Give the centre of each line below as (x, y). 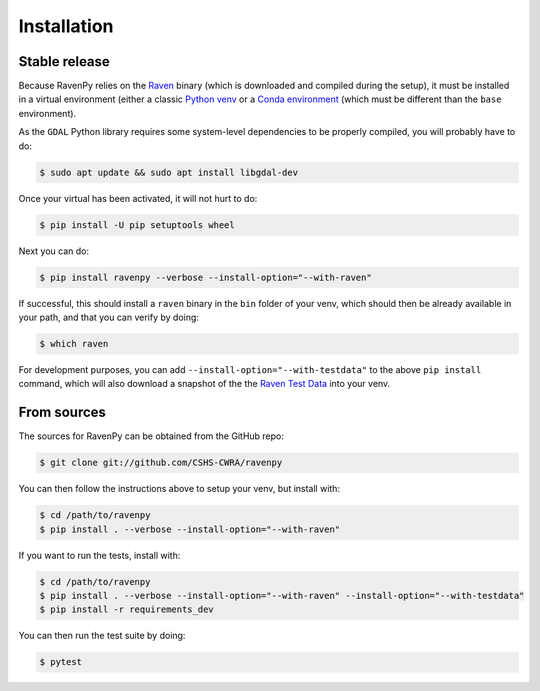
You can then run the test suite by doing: (102, 636)
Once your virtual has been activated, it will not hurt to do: (138, 198)
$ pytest (61, 662)
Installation (66, 26)
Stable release (64, 61)
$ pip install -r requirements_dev (126, 609)
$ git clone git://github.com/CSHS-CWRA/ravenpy (161, 463)
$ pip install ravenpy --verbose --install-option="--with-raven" (205, 277)
